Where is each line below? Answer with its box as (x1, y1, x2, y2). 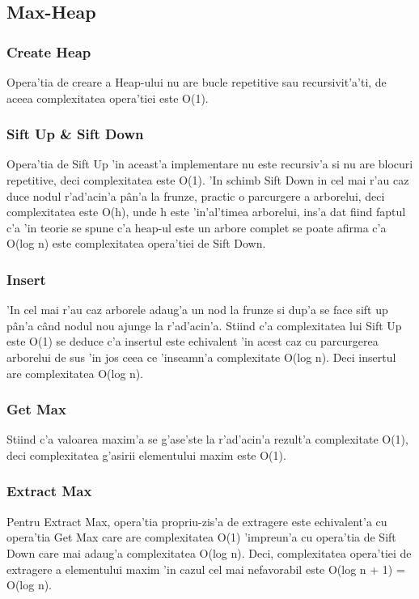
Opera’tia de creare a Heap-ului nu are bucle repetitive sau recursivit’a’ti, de (6, 74, 387, 90)
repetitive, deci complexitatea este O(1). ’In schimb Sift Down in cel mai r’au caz (6, 172, 409, 188)
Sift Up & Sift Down (6, 124, 144, 144)
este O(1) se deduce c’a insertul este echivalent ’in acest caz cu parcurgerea (6, 333, 379, 350)
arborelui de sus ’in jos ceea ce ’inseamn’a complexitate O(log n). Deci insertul (6, 348, 396, 365)
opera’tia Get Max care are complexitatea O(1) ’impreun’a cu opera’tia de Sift (6, 529, 396, 546)
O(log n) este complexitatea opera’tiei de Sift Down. (6, 235, 266, 252)
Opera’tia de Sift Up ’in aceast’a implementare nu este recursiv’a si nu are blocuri (6, 155, 413, 172)
